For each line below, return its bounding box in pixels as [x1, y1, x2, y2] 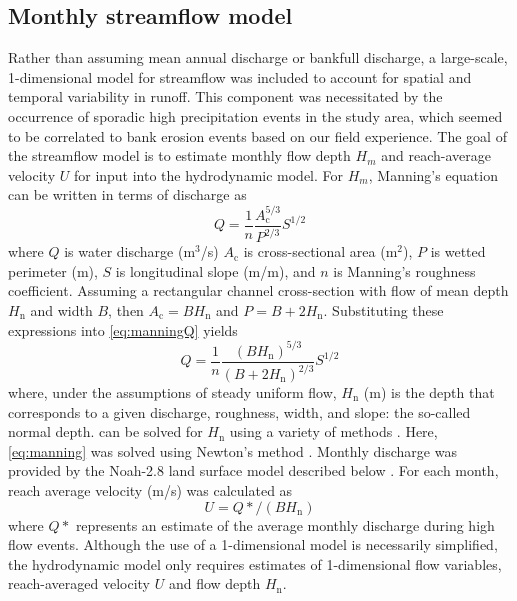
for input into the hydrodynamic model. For [73, 164, 344, 185]
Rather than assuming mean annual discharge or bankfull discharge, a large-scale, [8, 47, 508, 68]
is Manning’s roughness [333, 260, 476, 281]
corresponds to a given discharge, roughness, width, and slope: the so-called [8, 401, 471, 422]
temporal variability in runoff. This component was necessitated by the [8, 86, 443, 107]
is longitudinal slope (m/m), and [115, 260, 316, 281]
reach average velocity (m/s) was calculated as [8, 479, 293, 500]
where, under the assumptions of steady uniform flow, [8, 382, 337, 403]
